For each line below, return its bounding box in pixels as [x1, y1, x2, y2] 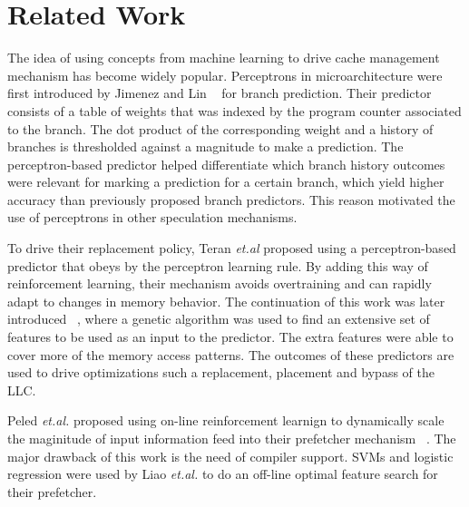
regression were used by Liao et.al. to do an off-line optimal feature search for [7, 464, 438, 483]
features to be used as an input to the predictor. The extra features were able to [7, 327, 454, 346]
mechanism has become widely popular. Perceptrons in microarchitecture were [7, 65, 443, 84]
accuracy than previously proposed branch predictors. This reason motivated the [7, 190, 455, 209]
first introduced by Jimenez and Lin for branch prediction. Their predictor [7, 83, 432, 102]
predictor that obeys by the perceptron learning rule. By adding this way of [7, 256, 428, 275]
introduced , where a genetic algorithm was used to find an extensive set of [7, 309, 430, 328]
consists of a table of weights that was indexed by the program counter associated [7, 101, 462, 120]
